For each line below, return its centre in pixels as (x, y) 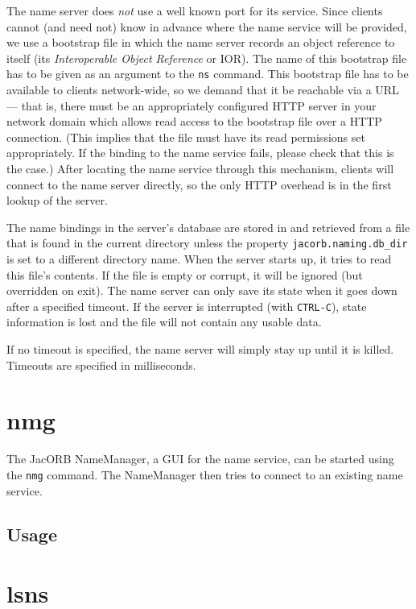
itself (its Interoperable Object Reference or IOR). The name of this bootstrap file (207, 58)
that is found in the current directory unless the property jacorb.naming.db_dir (207, 243)
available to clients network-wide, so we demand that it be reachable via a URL (203, 90)
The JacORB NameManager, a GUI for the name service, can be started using (200, 459)
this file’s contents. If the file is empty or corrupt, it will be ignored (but (185, 274)
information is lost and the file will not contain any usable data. (164, 322)
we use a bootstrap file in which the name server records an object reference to (201, 42)
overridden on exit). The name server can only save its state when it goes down (202, 290)
